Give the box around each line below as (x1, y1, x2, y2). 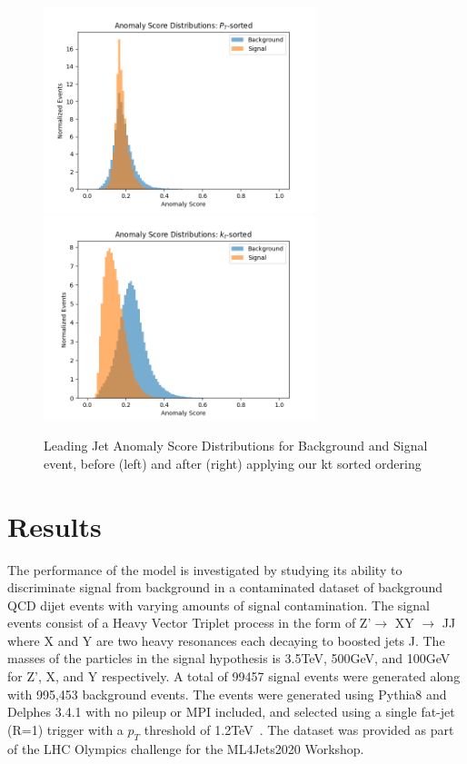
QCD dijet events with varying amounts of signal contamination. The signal (7, 595, 430, 614)
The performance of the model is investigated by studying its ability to (7, 560, 402, 579)
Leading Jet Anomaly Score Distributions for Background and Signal (44, 436, 428, 455)
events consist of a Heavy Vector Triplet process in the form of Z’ (7, 613, 372, 632)
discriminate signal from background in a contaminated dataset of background (7, 578, 443, 597)
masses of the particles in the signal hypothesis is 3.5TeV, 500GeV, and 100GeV (7, 649, 451, 668)
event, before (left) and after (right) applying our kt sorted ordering (44, 453, 422, 472)
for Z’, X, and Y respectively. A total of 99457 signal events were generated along (7, 667, 461, 686)
